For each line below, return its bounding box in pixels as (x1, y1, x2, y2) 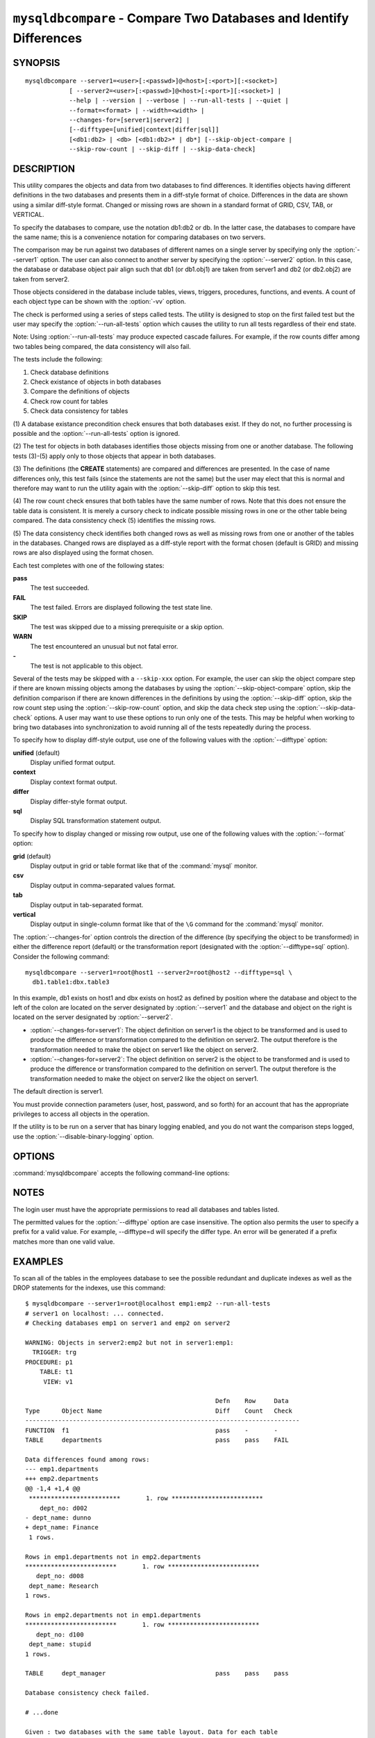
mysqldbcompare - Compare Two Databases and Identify (12, 10, 349, 26)
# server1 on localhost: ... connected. (25, 1309, 165, 1317)
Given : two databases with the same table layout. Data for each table (25, 1728, 278, 1736)
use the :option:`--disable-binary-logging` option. (12, 1132, 154, 1140)
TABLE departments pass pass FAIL (25, 1436, 289, 1444)
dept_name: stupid (28, 1641, 92, 1648)
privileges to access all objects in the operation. (12, 1110, 150, 1118)
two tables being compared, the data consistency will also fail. (12, 342, 191, 350)
